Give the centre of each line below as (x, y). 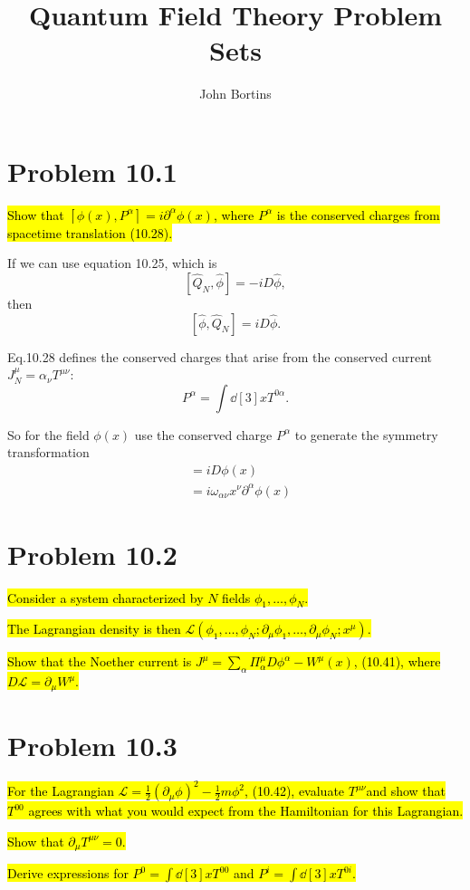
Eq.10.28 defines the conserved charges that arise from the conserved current (220, 356)
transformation (48, 452)
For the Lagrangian (61, 791)
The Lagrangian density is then (94, 629)
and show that (406, 791)
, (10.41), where (397, 661)
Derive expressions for (68, 873)
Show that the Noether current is (100, 661)
